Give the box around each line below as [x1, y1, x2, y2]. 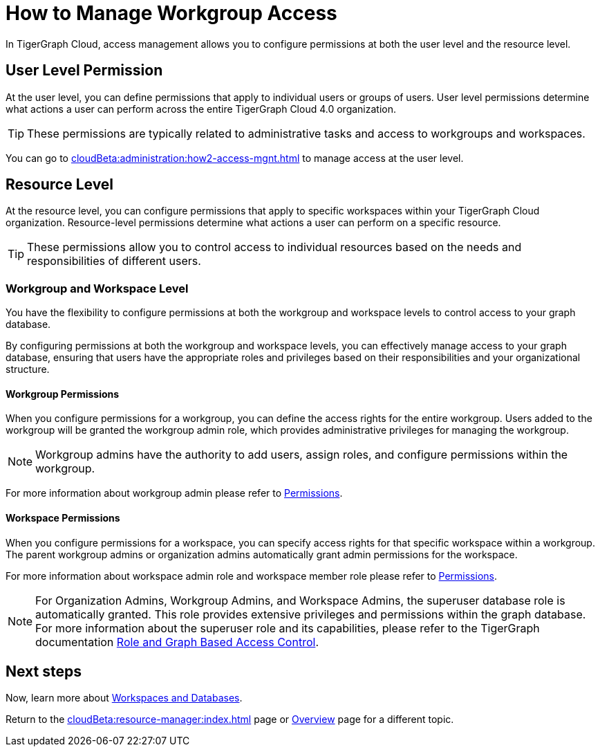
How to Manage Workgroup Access [6, 1, 337, 25]
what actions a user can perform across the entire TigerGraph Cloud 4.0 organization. [6, 102, 397, 115]
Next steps [6, 663, 82, 681]
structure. [6, 363, 50, 376]
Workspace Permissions [6, 512, 120, 524]
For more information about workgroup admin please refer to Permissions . [6, 487, 343, 499]
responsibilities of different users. [27, 254, 201, 268]
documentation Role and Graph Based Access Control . [35, 634, 319, 649]
